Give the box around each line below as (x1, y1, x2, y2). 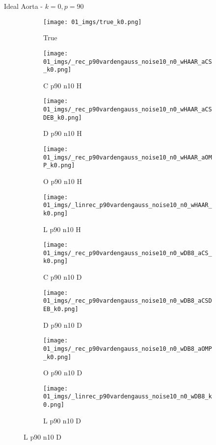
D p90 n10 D (43, 319, 82, 330)
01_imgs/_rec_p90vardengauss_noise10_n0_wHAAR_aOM (43, 154, 212, 161)
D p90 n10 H (43, 128, 82, 138)
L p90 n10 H (43, 224, 81, 234)
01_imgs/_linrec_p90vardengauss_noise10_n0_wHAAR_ (43, 202, 212, 209)
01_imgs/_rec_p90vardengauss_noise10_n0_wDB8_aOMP (43, 345, 212, 352)
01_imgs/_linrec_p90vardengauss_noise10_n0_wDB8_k (43, 393, 212, 400)
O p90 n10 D (43, 367, 82, 378)
